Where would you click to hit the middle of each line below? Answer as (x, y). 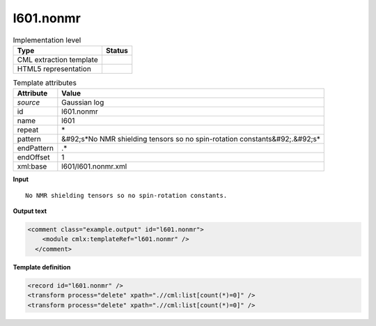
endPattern (35, 148)
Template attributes (45, 83)
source (29, 102)
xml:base (32, 166)
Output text (30, 211)
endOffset (33, 157)
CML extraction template (57, 59)
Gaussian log (83, 102)
